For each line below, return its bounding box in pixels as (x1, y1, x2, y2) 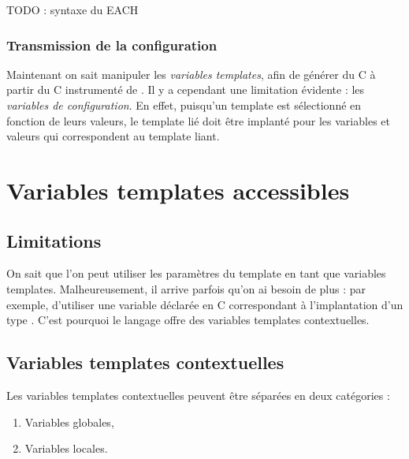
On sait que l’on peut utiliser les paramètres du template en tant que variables (6, 265, 386, 282)
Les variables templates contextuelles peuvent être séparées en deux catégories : (6, 386, 390, 403)
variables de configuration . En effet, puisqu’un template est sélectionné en (6, 97, 362, 113)
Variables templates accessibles (6, 174, 350, 206)
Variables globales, (24, 413, 114, 430)
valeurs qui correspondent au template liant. (6, 128, 220, 144)
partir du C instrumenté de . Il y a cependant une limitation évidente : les (6, 81, 365, 98)
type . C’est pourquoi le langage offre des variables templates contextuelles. (6, 312, 370, 328)
